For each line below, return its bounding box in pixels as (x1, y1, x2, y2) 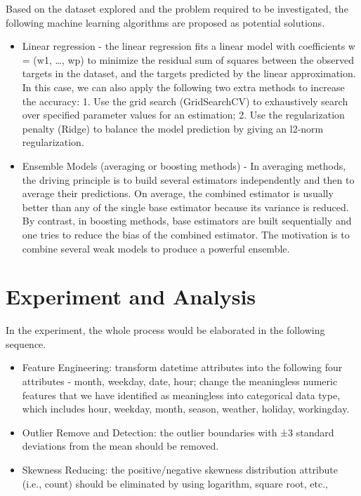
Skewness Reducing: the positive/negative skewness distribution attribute (22, 462, 338, 476)
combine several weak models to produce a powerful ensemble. (22, 241, 290, 255)
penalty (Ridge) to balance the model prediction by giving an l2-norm (22, 121, 324, 135)
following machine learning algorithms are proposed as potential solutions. (6, 15, 325, 29)
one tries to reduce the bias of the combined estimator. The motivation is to (22, 227, 350, 241)
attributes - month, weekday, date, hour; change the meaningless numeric (22, 374, 338, 388)
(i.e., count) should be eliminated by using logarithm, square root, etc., (22, 476, 328, 490)
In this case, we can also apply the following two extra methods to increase (22, 79, 345, 94)
